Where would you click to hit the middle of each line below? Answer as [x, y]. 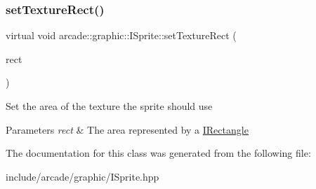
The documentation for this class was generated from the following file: [158, 153]
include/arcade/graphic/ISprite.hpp [83, 176]
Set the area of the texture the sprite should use [109, 106]
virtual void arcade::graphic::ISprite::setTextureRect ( [121, 35]
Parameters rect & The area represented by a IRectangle [127, 129]
